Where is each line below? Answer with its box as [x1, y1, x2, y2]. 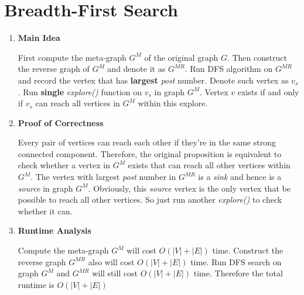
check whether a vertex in [18, 159, 110, 171]
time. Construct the [212, 244, 283, 256]
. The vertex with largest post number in [30, 171, 176, 183]
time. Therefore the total [193, 267, 283, 279]
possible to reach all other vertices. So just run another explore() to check [18, 193, 282, 206]
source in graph [18, 182, 73, 194]
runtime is [18, 278, 54, 290]
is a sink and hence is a [198, 171, 282, 183]
